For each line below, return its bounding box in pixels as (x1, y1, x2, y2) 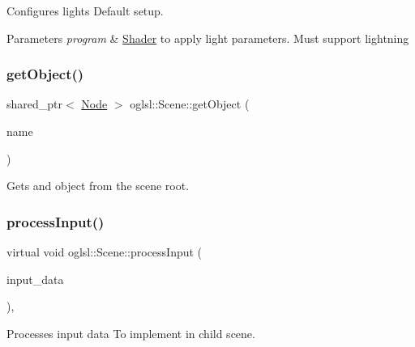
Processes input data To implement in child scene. (6, 324, 255, 341)
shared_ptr (6, 95, 63, 112)
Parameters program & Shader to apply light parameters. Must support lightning (6, 29, 409, 46)
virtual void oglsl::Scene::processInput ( (6, 243, 203, 260)
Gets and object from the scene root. (6, 177, 190, 194)
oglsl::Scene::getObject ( (130, 95, 250, 112)
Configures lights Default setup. (6, 2, 164, 19)
